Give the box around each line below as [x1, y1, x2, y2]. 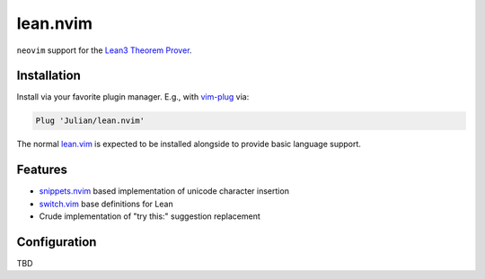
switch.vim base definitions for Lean [39, 198, 174, 209]
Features [16, 162, 67, 178]
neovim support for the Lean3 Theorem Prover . [16, 45, 192, 56]
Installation [16, 68, 81, 83]
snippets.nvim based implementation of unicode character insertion [39, 186, 289, 196]
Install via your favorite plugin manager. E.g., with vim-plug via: [16, 92, 250, 102]
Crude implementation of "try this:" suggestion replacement [39, 211, 260, 222]
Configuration [16, 234, 97, 249]
